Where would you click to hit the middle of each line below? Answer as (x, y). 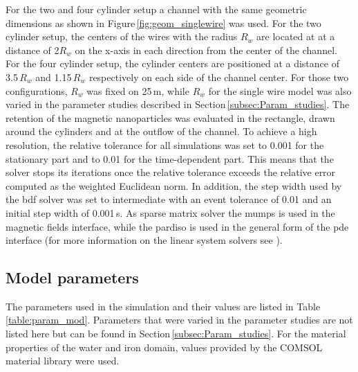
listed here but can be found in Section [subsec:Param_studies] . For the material (176, 334)
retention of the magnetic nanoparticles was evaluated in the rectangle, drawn (170, 117)
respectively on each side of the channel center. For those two (219, 77)
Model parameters (72, 277)
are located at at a (296, 36)
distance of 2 (32, 50)
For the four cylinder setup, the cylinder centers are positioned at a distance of (172, 63)
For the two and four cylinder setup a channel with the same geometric (156, 9)
